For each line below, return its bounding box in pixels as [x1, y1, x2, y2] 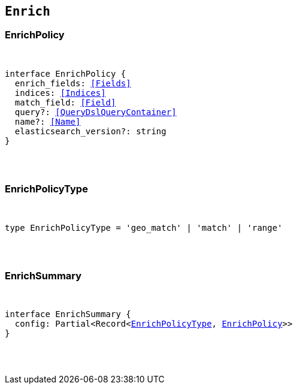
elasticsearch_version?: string [14, 126, 166, 136]
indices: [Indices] [14, 88, 106, 98]
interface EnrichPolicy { [5, 68, 126, 79]
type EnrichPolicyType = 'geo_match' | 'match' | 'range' [5, 222, 283, 233]
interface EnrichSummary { [5, 309, 131, 319]
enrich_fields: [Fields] [14, 78, 131, 88]
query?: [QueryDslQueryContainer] [14, 107, 177, 117]
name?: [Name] [14, 116, 81, 126]
